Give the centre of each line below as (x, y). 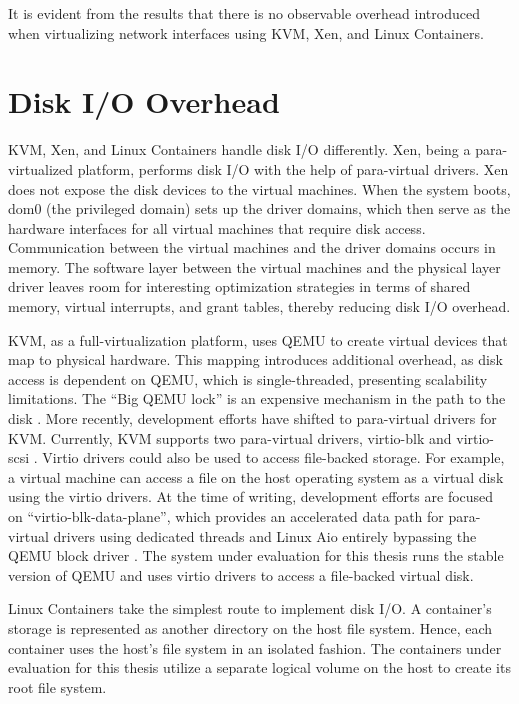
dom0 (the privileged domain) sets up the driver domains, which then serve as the (259, 208)
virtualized (41, 168)
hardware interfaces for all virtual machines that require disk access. (217, 227)
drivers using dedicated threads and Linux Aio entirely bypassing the (265, 535)
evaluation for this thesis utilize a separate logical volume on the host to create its (259, 667)
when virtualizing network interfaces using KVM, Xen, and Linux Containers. (246, 32)
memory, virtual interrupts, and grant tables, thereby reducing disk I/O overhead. (259, 306)
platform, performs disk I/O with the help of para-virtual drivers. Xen (293, 168)
